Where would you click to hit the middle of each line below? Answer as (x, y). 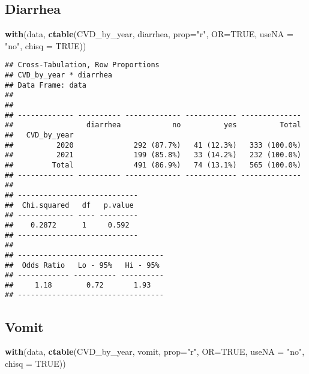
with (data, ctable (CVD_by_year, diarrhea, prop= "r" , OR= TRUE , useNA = (149, 34)
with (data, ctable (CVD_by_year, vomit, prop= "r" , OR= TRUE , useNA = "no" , (155, 351)
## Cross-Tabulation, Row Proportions (82, 65)
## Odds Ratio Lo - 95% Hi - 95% (82, 265)
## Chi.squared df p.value (69, 205)
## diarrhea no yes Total (153, 125)
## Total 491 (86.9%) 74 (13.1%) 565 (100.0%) (153, 165)
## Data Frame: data (46, 85)
